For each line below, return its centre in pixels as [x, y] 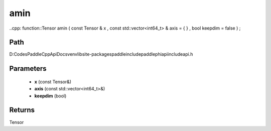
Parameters [28, 69]
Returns [22, 110]
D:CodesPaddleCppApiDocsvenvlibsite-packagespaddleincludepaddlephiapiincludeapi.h [101, 54]
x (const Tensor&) [53, 82]
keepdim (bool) [50, 96]
